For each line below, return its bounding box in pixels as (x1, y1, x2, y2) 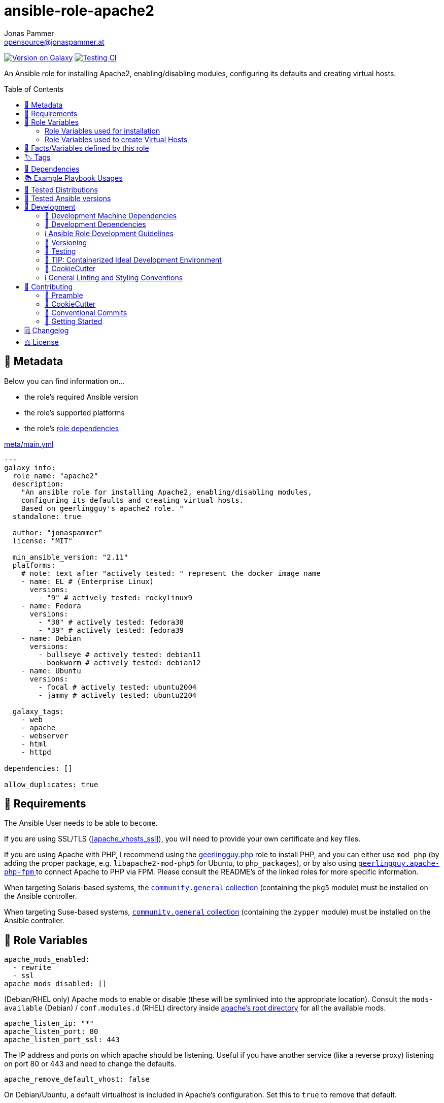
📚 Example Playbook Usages (24, 173, 123, 182)
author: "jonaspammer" (12, 528, 103, 537)
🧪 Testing (45, 246, 76, 255)
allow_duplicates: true (4, 780, 98, 789)
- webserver (21, 731, 69, 740)
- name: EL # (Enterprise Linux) (21, 577, 154, 586)
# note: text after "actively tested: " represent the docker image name (21, 569, 321, 577)
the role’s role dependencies (24, 424, 119, 433)
